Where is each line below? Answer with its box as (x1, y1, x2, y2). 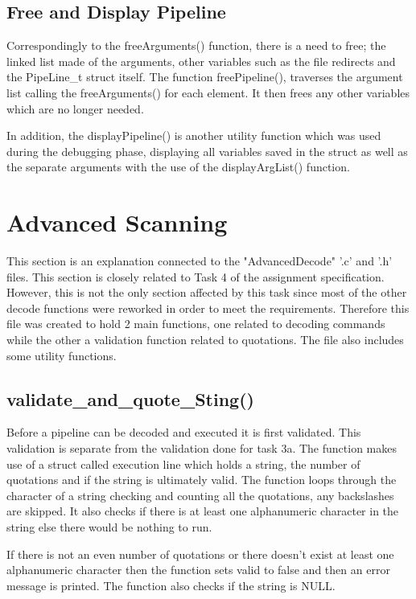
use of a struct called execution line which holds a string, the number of (6, 455, 360, 472)
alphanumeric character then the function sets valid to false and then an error (6, 561, 390, 578)
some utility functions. (6, 347, 117, 363)
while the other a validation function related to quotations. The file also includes (6, 331, 404, 348)
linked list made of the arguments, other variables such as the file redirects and (6, 52, 396, 69)
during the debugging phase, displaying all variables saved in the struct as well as (6, 142, 408, 159)
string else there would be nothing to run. (6, 519, 212, 535)
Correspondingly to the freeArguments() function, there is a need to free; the (6, 37, 386, 54)
